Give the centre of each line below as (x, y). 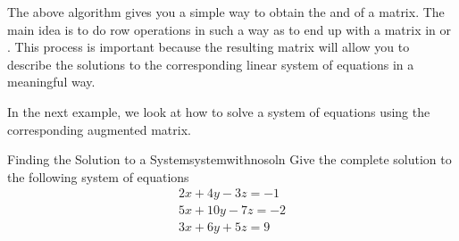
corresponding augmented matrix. (99, 129)
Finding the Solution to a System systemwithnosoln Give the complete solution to (229, 159)
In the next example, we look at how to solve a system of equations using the (219, 111)
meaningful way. (51, 82)
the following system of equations (98, 176)
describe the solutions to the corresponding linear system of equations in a (211, 64)
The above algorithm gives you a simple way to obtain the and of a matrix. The (226, 12)
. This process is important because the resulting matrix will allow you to (209, 47)
